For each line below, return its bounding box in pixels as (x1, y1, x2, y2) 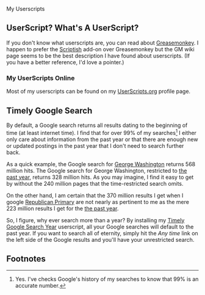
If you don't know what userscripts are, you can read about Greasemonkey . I (6, 39, 199, 46)
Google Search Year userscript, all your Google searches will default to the (6, 223, 194, 230)
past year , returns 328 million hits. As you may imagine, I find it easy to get (6, 173, 194, 181)
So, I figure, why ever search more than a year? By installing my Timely (6, 216, 185, 224)
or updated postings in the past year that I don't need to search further (6, 142, 184, 149)
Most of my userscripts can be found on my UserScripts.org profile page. (6, 88, 191, 95)
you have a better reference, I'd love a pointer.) (6, 58, 124, 66)
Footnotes (6, 253, 46, 264)
